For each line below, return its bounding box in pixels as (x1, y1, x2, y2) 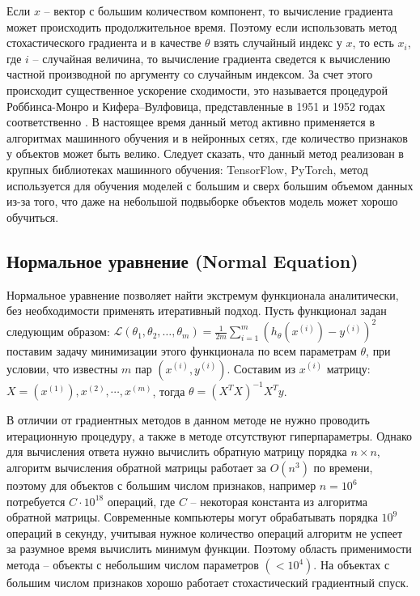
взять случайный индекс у (214, 34, 342, 51)
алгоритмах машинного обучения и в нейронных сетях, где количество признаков (6, 129, 408, 146)
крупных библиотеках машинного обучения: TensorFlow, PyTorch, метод (6, 160, 368, 177)
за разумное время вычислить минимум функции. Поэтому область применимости (6, 540, 412, 557)
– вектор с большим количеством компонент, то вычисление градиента (44, 2, 393, 19)
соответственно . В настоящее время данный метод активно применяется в (6, 113, 375, 130)
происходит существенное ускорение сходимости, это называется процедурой (6, 81, 388, 98)
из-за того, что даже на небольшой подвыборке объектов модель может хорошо (6, 193, 398, 210)
